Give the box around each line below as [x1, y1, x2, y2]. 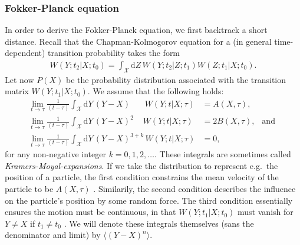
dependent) [5, 47, 45, 59]
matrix [5, 85, 29, 97]
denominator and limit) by [5, 229, 101, 241]
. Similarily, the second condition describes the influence [93, 183, 296, 195]
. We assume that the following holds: [87, 85, 224, 97]
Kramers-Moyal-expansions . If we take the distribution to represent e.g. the [5, 159, 278, 171]
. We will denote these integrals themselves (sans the [64, 217, 254, 229]
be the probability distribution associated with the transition [65, 73, 286, 85]
